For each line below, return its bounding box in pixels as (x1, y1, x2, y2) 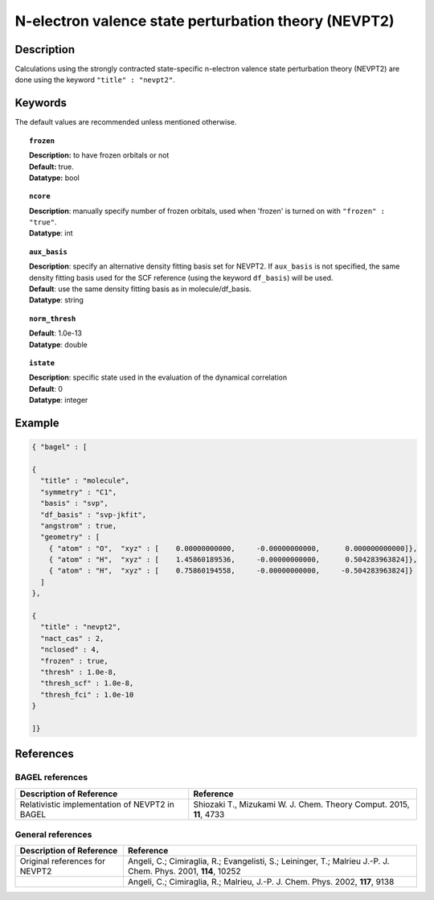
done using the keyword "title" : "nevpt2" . (14, 75, 176, 84)
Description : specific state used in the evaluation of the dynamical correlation (29, 372, 288, 382)
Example (14, 416, 59, 429)
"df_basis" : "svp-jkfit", (40, 510, 147, 519)
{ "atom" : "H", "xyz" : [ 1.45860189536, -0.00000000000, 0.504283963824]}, (48, 555, 418, 565)
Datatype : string (29, 295, 84, 305)
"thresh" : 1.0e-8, (40, 668, 117, 676)
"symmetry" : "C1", (40, 487, 117, 496)
